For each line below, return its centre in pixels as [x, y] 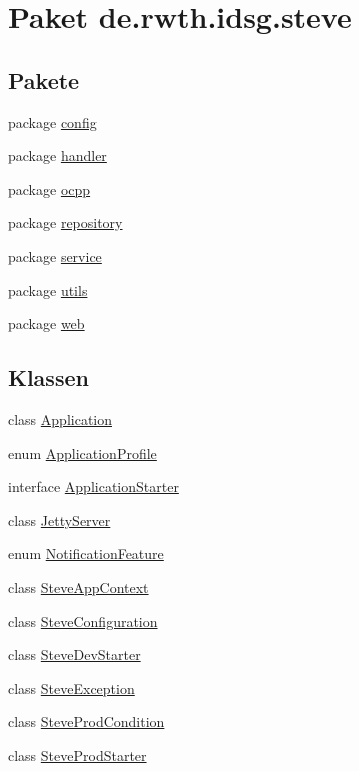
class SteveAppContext [78, 586]
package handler [57, 155]
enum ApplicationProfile [82, 452]
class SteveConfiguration [83, 620]
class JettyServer [59, 519]
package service [55, 255]
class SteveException [71, 687]
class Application [60, 418]
